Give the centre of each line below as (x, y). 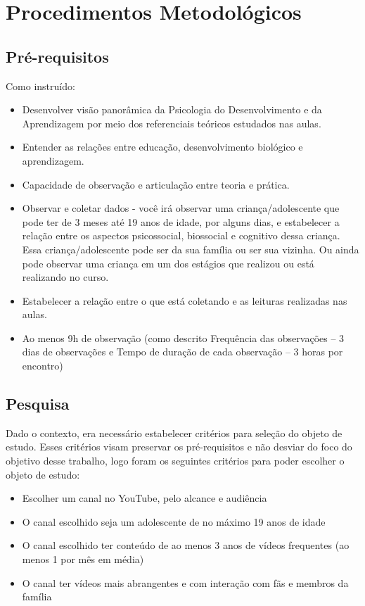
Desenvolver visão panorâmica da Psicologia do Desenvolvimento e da (172, 109)
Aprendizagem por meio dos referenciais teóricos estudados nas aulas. (172, 123)
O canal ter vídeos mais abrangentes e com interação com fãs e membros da (185, 582)
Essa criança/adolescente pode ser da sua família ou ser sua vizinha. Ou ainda (191, 249)
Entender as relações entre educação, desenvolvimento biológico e (162, 147)
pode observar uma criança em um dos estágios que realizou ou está (168, 263)
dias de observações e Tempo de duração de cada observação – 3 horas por (182, 352)
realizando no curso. (65, 277)
